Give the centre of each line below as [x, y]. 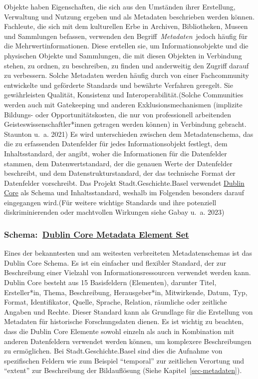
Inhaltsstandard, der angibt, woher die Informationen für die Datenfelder [116, 153]
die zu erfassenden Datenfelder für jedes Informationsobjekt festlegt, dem [116, 144]
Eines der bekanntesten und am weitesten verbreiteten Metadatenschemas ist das [128, 253]
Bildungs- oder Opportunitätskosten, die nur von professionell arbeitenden [118, 114]
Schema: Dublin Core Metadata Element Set [97, 234]
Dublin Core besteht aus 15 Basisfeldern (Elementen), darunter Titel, [110, 282]
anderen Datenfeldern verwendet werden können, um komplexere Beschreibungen [128, 341]
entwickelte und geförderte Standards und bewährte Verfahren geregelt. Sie [119, 85]
